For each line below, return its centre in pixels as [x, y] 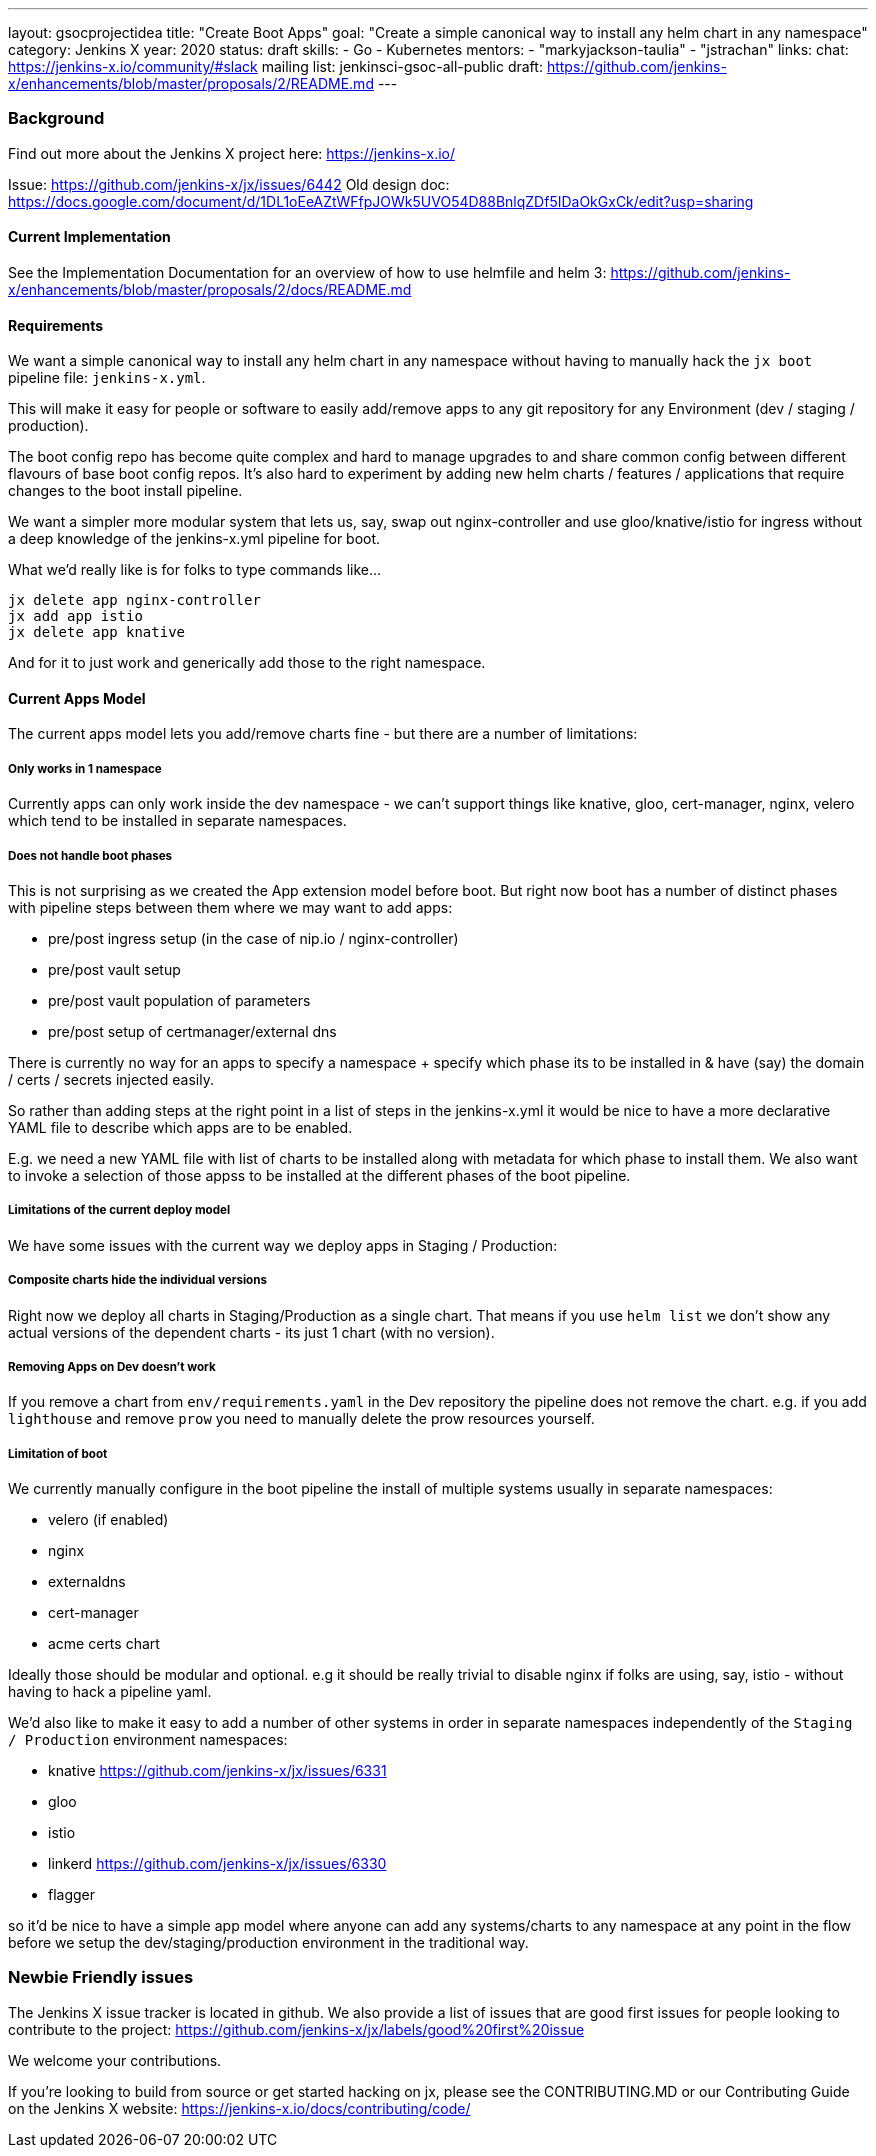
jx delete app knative [97, 632]
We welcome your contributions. [115, 2060]
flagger [72, 1895]
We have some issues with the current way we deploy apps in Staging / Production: [283, 1245]
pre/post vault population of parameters [179, 1000]
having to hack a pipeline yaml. [110, 1692]
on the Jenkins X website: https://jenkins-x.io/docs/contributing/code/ [239, 2108]
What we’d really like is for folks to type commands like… [195, 570]
